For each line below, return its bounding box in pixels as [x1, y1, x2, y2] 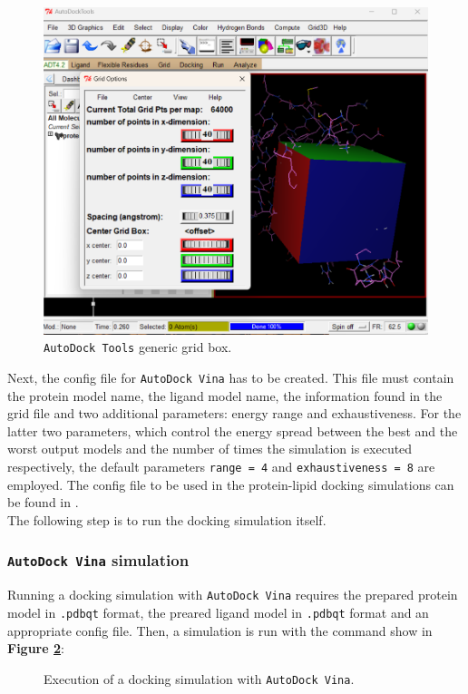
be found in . [7, 493, 79, 512]
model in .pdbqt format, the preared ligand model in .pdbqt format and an [7, 602, 429, 621]
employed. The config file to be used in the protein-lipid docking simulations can [7, 474, 454, 494]
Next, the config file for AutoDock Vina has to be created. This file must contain [7, 368, 454, 387]
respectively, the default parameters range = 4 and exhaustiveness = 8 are [7, 457, 435, 476]
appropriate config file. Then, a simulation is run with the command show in [7, 621, 433, 640]
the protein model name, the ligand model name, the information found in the [7, 386, 443, 405]
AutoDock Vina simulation [7, 549, 190, 572]
